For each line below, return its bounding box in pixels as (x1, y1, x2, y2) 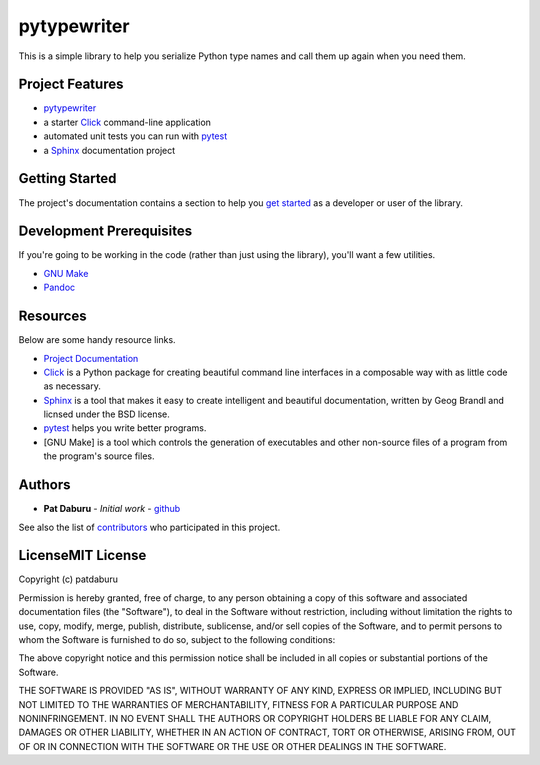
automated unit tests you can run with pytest (43, 130, 228, 142)
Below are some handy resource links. (18, 334, 176, 346)
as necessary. (43, 380, 102, 392)
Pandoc (43, 281, 76, 294)
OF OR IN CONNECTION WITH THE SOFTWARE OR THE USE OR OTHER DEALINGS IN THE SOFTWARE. (18, 740, 447, 752)
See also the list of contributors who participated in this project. (18, 521, 281, 533)
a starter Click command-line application (43, 116, 212, 128)
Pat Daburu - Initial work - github (43, 503, 181, 515)
